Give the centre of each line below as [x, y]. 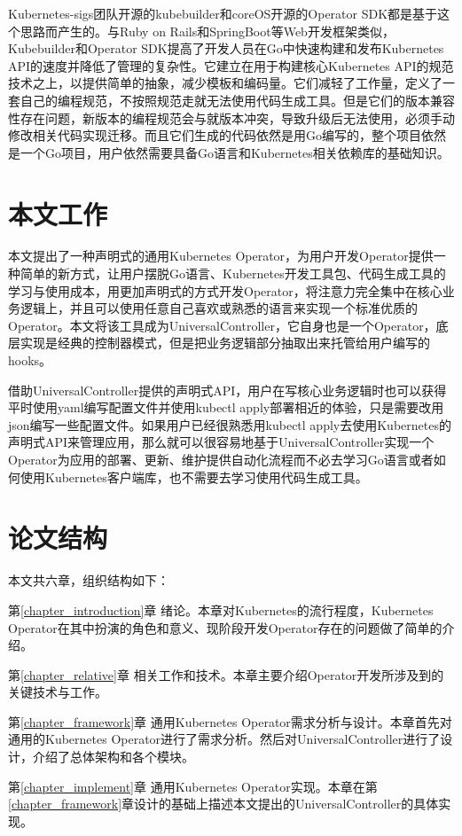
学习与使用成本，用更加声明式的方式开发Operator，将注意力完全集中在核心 [225, 290]
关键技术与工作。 [58, 692]
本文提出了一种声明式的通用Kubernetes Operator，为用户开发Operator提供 [221, 256]
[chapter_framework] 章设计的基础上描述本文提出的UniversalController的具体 [223, 804]
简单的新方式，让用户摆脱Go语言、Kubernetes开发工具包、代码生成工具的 [233, 273]
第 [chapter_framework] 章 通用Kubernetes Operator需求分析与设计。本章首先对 [230, 721]
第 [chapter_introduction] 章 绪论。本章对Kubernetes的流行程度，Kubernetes [221, 609]
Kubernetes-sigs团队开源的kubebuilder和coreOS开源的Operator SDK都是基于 [223, 13]
